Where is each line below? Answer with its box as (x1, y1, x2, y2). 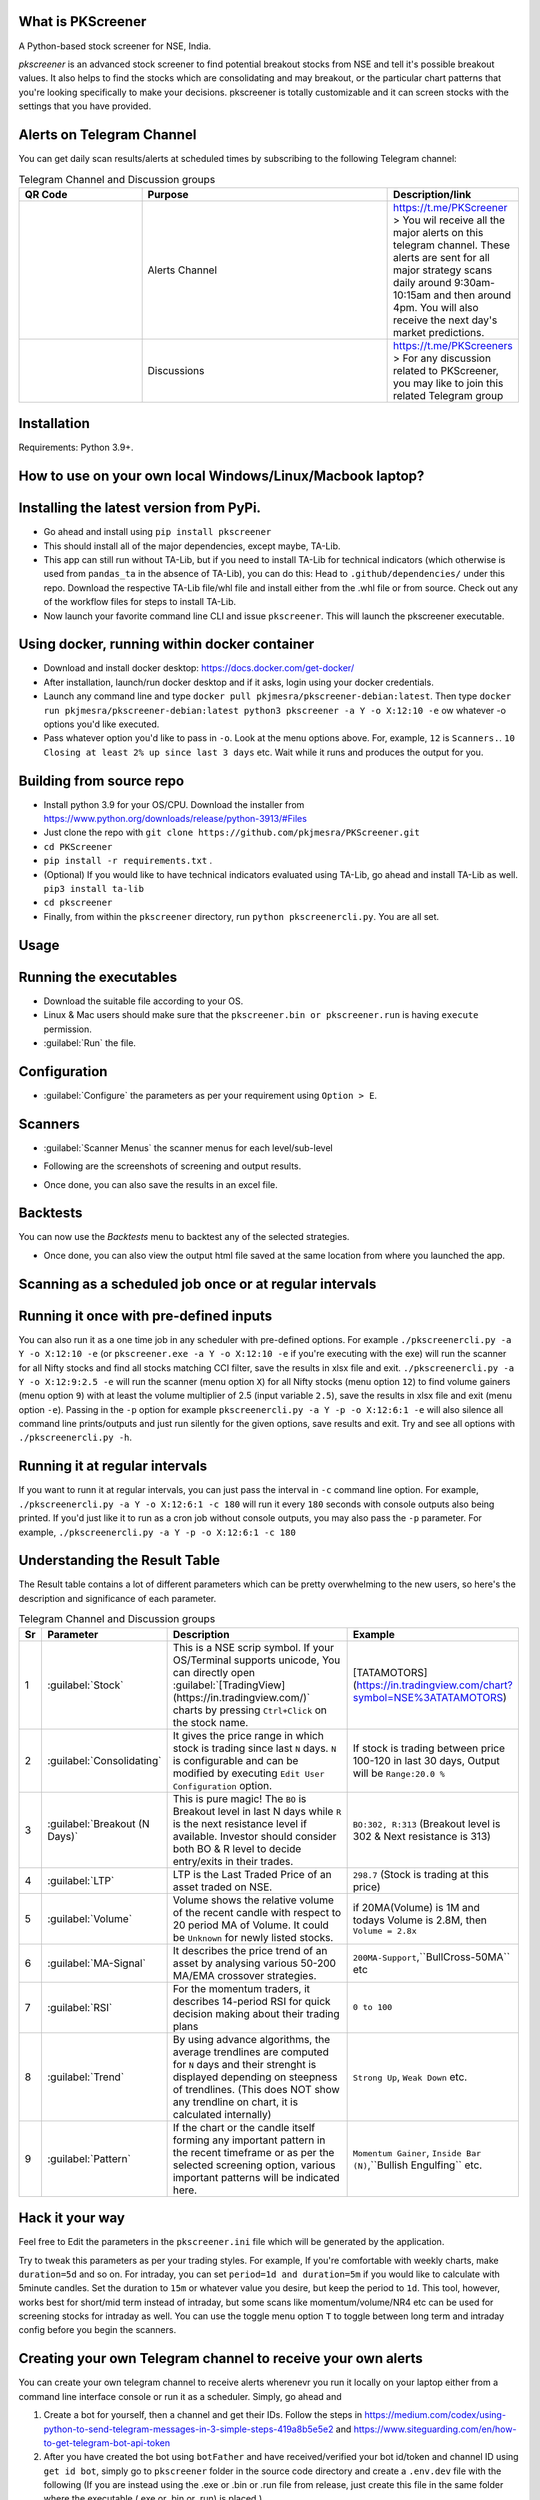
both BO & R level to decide (172, 1841, 302, 1855)
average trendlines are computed (172, 2045, 329, 2059)
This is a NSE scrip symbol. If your (172, 1640, 335, 1654)
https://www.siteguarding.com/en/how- (353, 2423, 517, 2435)
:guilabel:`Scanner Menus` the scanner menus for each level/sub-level (43, 1141, 334, 1154)
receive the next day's (393, 313, 498, 327)
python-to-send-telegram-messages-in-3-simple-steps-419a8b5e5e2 (43, 2423, 334, 2435)
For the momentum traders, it (172, 1981, 310, 1995)
